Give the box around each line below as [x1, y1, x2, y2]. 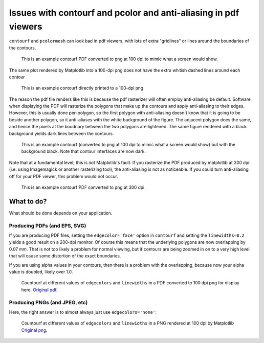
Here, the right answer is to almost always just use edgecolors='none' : [9, 309, 157, 315]
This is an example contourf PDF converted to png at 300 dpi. [21, 184, 146, 190]
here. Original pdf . [21, 287, 58, 293]
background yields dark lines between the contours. [9, 130, 114, 137]
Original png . [21, 327, 47, 333]
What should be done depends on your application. [9, 210, 112, 216]
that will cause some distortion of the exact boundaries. [9, 253, 121, 259]
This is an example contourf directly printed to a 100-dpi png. [21, 85, 145, 91]
